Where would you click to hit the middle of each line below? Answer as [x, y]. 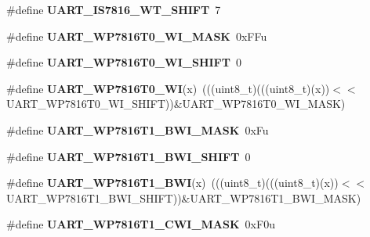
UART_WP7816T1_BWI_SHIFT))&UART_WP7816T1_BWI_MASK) [184, 197]
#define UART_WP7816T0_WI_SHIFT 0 [124, 62]
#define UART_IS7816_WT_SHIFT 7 [114, 9]
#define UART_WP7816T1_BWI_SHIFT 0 [129, 156]
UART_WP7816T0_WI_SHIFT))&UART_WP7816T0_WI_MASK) [176, 104]
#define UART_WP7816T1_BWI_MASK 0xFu [138, 129]
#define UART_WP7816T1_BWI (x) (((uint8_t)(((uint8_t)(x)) [172, 183]
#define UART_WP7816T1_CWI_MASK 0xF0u [141, 224]
